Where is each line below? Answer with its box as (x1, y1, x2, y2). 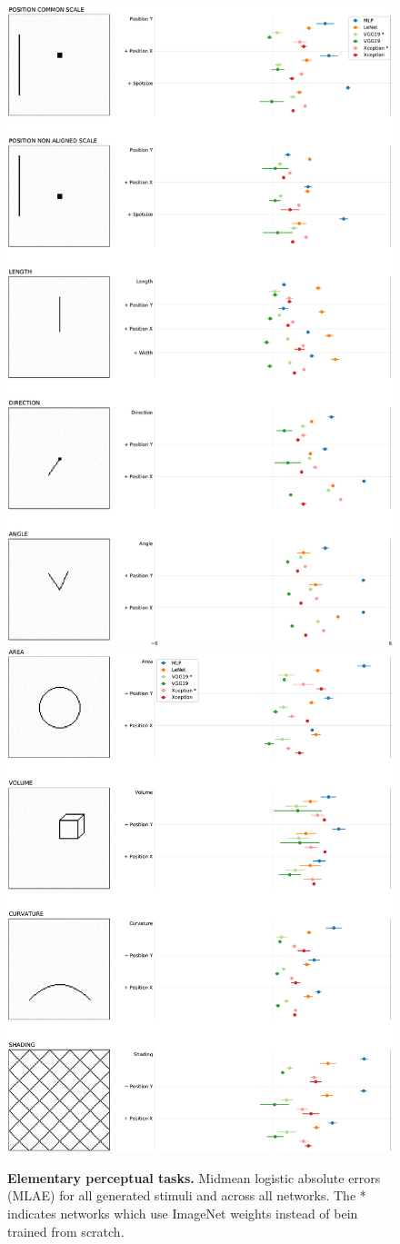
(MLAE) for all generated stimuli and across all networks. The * (7, 1186, 366, 1205)
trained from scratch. (7, 1221, 125, 1240)
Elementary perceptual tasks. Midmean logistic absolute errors (7, 1168, 381, 1187)
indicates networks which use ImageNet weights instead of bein (7, 1204, 358, 1222)
